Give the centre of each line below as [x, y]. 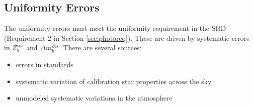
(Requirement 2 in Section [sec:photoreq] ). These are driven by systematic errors [127, 38]
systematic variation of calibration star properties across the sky [114, 81]
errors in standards [44, 64]
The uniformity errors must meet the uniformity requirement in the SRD [115, 28]
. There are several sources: [100, 48]
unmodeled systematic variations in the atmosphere [94, 98]
